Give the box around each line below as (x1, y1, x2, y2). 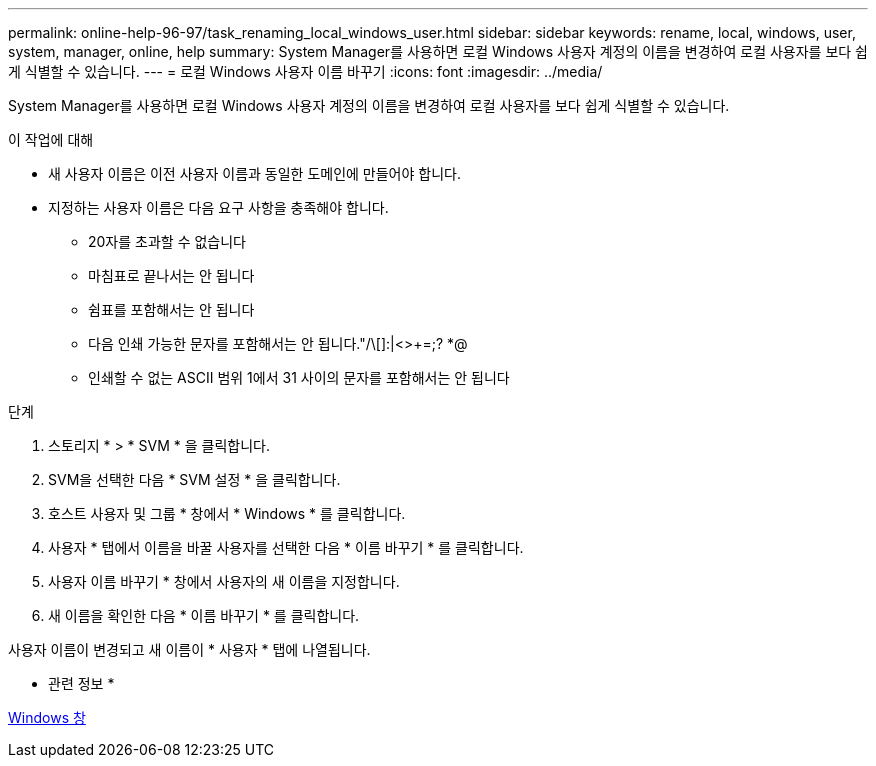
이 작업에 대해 (8, 131, 94, 148)
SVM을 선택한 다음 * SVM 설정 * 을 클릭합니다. (48, 471, 341, 488)
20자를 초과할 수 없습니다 (88, 233, 246, 250)
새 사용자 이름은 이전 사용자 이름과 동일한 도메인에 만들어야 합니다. (48, 165, 461, 182)
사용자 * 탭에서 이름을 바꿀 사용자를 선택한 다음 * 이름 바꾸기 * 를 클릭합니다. (48, 539, 524, 556)
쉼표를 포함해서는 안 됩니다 (88, 301, 255, 318)
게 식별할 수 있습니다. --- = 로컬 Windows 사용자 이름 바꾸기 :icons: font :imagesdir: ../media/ (8, 63, 603, 80)
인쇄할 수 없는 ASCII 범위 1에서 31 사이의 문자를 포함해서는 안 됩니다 (88, 369, 510, 386)
